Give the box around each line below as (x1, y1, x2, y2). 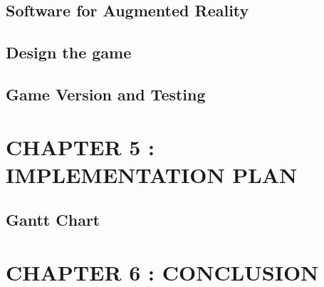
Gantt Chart (6, 209, 100, 231)
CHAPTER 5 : (6, 132, 155, 161)
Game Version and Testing (6, 83, 206, 105)
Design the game (6, 41, 132, 63)
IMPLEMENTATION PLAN (6, 160, 298, 189)
